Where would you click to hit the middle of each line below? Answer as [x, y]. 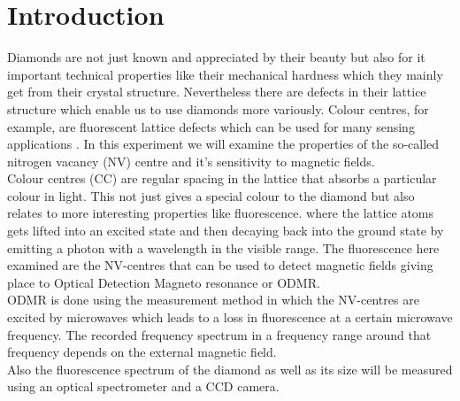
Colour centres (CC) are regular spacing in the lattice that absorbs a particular [222, 178]
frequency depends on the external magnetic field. [142, 352]
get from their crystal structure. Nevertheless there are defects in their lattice [217, 92]
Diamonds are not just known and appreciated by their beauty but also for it [216, 57]
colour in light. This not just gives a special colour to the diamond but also [211, 195]
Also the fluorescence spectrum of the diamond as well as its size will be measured [230, 369]
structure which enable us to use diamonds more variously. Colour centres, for [218, 108]
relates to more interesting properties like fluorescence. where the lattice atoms [221, 213]
